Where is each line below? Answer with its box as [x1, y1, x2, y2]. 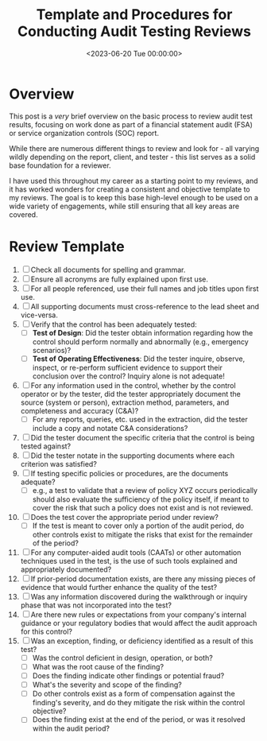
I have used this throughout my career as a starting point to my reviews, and [9, 176, 258, 185]
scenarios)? [32, 345, 72, 355]
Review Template [9, 237, 126, 255]
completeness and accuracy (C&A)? [20, 405, 139, 415]
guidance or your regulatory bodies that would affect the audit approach [20, 618, 257, 627]
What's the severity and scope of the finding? [32, 680, 182, 689]
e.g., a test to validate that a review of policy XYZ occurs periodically [32, 485, 257, 495]
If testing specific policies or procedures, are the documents [30, 468, 229, 478]
